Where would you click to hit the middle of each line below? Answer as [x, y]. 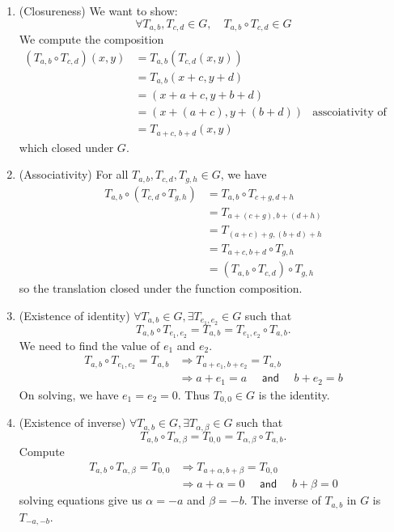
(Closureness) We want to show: [98, 11]
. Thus [194, 394]
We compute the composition [91, 39]
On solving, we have [69, 394]
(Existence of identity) [74, 315]
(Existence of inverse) [72, 422]
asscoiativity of [350, 113]
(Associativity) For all [74, 174]
